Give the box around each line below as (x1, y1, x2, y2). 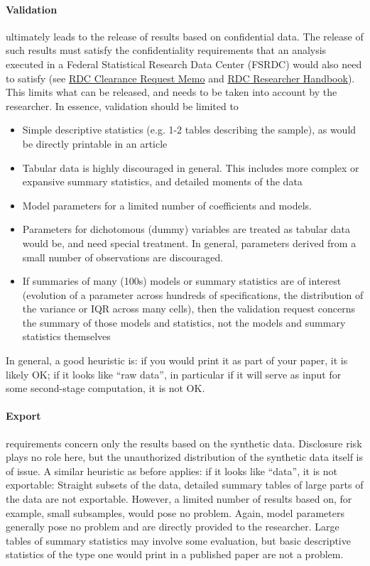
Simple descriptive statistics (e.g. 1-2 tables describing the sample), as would (22, 122, 357, 137)
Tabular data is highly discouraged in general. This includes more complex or (22, 160, 359, 175)
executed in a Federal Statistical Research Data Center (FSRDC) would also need (6, 56, 362, 71)
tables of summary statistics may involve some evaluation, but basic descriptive (6, 533, 351, 548)
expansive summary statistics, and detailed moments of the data (22, 174, 303, 189)
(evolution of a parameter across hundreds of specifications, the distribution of (22, 287, 364, 302)
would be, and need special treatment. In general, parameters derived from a (22, 235, 357, 250)
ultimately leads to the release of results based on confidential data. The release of (6, 28, 364, 43)
